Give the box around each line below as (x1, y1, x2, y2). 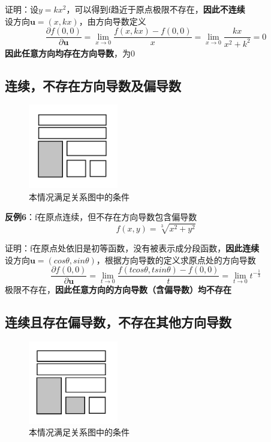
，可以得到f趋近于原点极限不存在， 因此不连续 (66, 3, 245, 15)
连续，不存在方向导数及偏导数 (5, 76, 181, 94)
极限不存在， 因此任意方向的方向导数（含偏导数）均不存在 (5, 283, 231, 296)
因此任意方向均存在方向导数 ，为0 (5, 46, 135, 59)
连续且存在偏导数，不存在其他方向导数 (5, 313, 231, 331)
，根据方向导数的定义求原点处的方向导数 (96, 253, 256, 266)
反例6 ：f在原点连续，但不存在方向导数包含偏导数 (5, 210, 197, 223)
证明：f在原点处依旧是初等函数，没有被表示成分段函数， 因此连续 (5, 242, 260, 254)
